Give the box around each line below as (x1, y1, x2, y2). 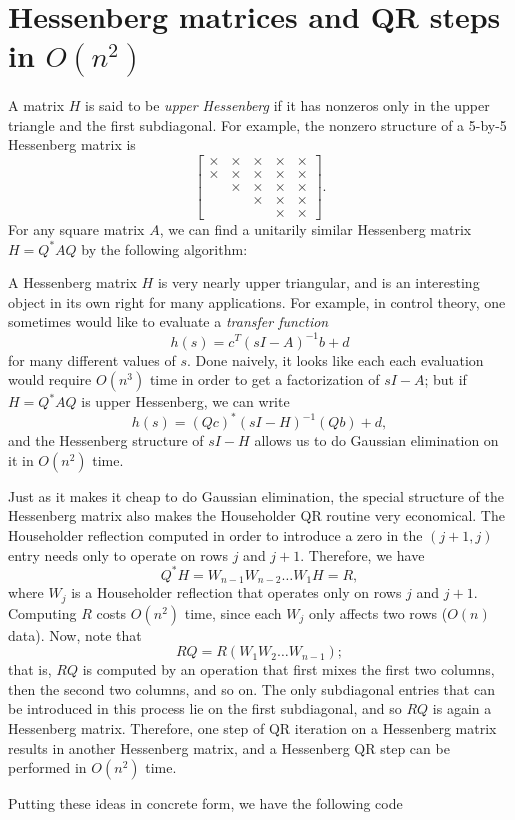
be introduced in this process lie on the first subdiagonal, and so (8, 698, 402, 719)
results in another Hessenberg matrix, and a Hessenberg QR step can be (8, 737, 450, 758)
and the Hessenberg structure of (8, 430, 204, 451)
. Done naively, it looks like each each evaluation (187, 349, 484, 370)
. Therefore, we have (300, 544, 425, 565)
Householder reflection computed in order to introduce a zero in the (8, 525, 423, 545)
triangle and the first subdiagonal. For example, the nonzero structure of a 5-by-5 (8, 114, 507, 135)
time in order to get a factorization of (149, 369, 380, 390)
